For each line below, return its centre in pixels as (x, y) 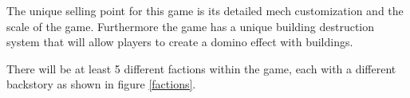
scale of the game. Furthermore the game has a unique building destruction (191, 26)
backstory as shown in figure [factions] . (101, 84)
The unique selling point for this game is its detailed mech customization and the (205, 10)
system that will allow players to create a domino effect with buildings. (180, 42)
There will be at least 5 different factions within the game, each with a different (201, 68)
